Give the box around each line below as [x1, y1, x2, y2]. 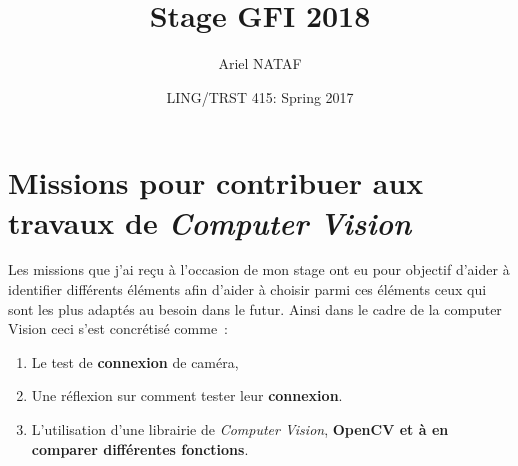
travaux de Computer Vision [8, 201, 412, 243]
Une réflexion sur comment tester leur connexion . [31, 385, 343, 406]
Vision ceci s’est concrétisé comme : [8, 318, 228, 339]
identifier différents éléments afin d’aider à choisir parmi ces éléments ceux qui [8, 279, 487, 300]
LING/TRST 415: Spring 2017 [166, 86, 354, 107]
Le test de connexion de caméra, [31, 351, 239, 372]
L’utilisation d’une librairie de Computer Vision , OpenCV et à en [31, 419, 449, 439]
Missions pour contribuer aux [8, 162, 424, 203]
